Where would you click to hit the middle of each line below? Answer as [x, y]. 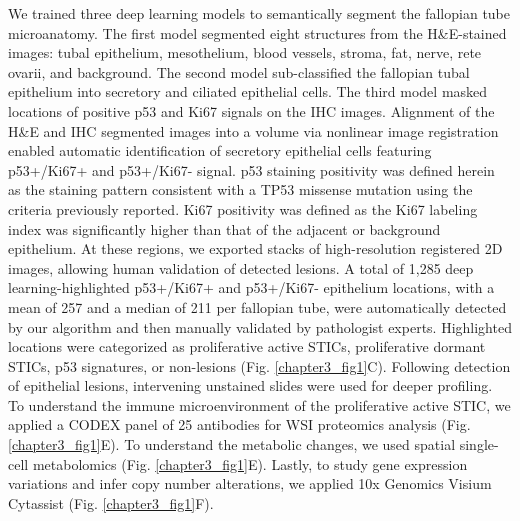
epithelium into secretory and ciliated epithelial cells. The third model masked [248, 91]
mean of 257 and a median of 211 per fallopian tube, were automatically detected [257, 306]
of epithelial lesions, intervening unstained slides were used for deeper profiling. [250, 385]
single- [479, 444]
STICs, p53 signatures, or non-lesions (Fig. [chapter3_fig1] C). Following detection [259, 365]
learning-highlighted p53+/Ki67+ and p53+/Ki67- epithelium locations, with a [251, 287]
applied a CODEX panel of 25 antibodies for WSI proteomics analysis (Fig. [239, 424]
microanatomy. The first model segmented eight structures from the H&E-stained [257, 32]
